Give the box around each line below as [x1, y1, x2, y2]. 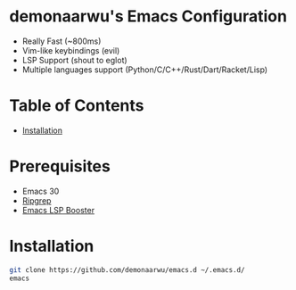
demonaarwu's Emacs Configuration [9, 6, 288, 27]
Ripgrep [21, 195, 52, 206]
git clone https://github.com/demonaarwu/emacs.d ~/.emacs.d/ [9, 265, 245, 274]
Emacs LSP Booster [21, 204, 95, 215]
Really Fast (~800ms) [21, 36, 102, 46]
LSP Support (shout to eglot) [21, 54, 127, 65]
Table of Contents [9, 95, 144, 116]
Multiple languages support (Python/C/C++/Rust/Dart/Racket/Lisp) [21, 64, 268, 75]
